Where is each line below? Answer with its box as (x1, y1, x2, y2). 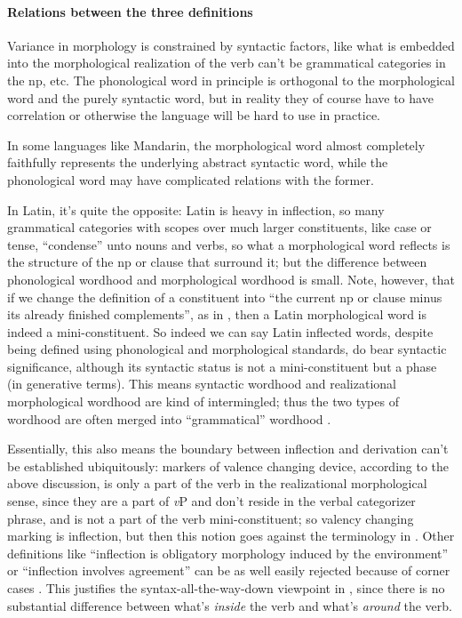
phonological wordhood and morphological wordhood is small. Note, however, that (7, 269, 455, 288)
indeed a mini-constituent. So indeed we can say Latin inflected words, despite (7, 322, 434, 341)
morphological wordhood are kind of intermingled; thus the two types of (7, 392, 399, 411)
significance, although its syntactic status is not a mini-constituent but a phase (7, 357, 437, 375)
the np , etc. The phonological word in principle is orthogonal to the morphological (7, 70, 455, 89)
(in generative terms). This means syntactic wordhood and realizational (7, 374, 396, 393)
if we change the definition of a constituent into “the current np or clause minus (7, 287, 442, 306)
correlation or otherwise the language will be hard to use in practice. (7, 106, 380, 124)
